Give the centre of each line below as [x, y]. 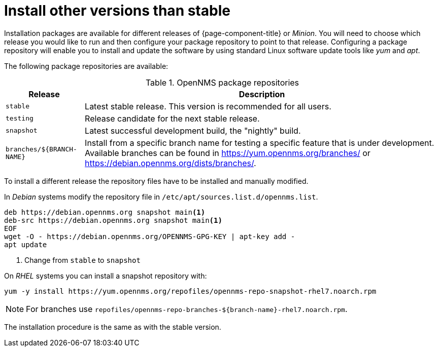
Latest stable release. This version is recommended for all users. [208, 106]
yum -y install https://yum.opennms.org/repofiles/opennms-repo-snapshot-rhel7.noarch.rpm [190, 291]
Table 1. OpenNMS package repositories [222, 82]
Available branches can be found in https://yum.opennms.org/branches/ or [228, 153]
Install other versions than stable [117, 11]
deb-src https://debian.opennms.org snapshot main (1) [113, 220]
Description [262, 94]
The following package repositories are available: [86, 66]
